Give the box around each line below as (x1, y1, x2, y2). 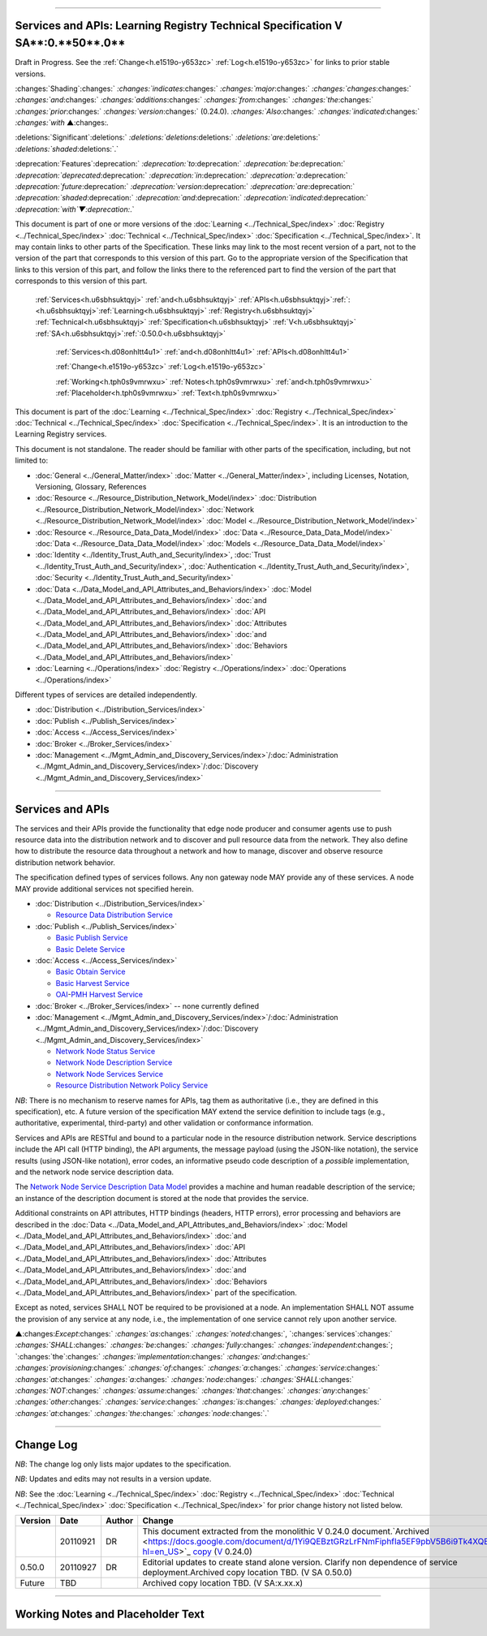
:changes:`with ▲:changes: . (15, 118, 110, 127)
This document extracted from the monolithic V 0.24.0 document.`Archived (142, 1526, 430, 1537)
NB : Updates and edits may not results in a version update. (15, 1474, 212, 1484)
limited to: (15, 455, 49, 466)
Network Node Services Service (55, 1069, 164, 1078)
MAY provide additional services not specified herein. (15, 884, 194, 893)
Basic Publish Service (55, 933, 128, 943)
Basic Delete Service (55, 944, 126, 954)
